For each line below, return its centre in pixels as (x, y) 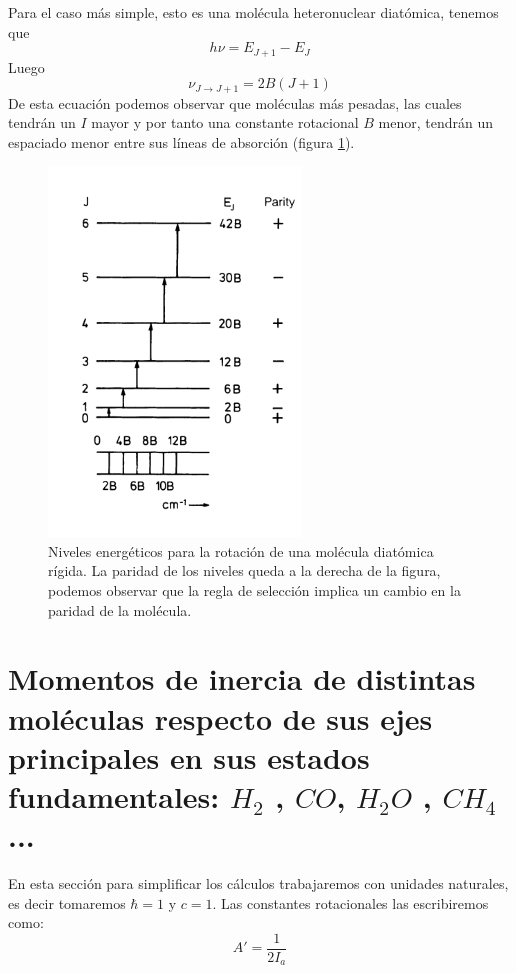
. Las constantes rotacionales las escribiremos (350, 902)
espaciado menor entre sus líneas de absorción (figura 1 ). (181, 141)
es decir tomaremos (67, 902)
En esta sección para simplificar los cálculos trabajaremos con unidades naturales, (258, 883)
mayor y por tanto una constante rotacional (225, 122)
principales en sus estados (189, 756)
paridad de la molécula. (120, 609)
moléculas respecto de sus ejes (220, 717)
